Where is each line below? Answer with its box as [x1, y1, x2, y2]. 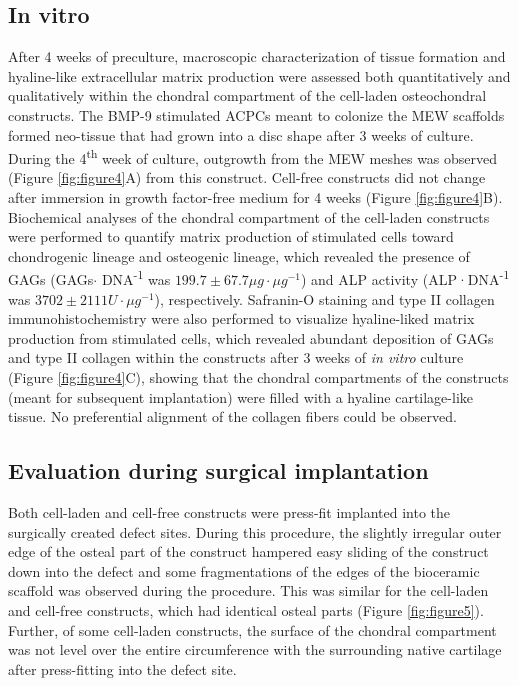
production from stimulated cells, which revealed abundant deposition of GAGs [8, 327, 494, 348]
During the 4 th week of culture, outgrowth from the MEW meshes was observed [8, 145, 498, 168]
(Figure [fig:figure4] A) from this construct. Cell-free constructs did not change [8, 167, 486, 188]
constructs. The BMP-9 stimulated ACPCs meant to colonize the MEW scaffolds [8, 104, 505, 125]
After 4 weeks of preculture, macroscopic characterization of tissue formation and [8, 46, 506, 67]
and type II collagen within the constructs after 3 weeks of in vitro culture [8, 347, 464, 368]
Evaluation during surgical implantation [8, 455, 429, 486]
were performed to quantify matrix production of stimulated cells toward [8, 226, 454, 247]
